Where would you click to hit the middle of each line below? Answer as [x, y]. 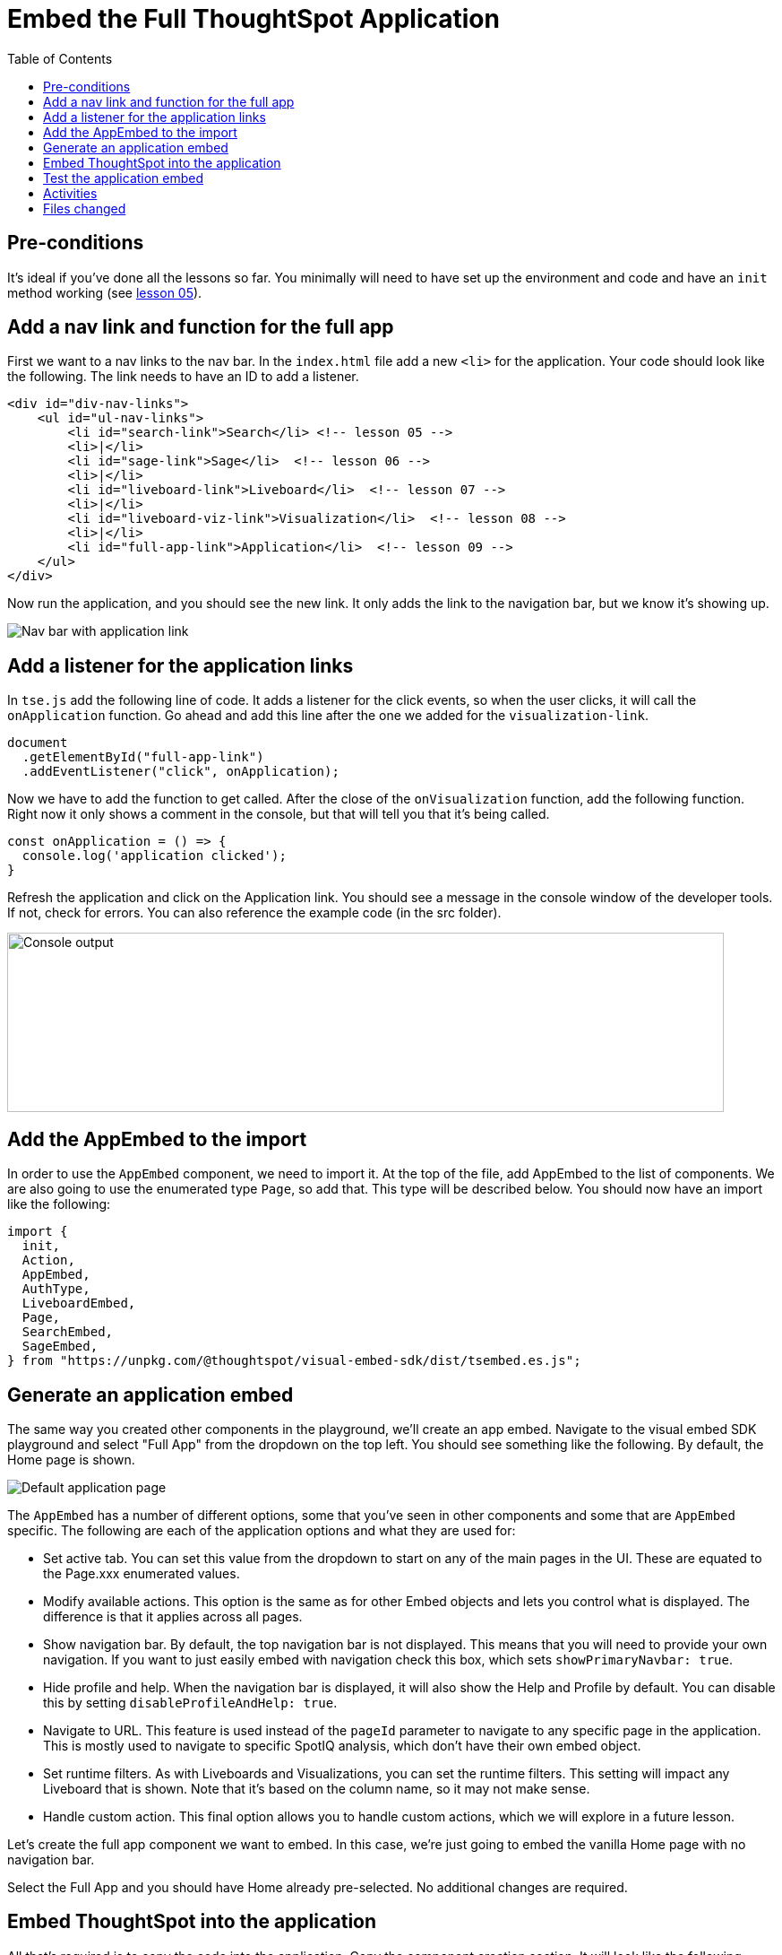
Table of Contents [60, 58]
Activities [70, 193]
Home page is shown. [71, 1459]
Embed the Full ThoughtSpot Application [254, 19]
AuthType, [56, 1289]
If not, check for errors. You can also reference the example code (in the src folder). [254, 913]
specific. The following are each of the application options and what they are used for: [262, 1530]
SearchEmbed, [68, 1332]
